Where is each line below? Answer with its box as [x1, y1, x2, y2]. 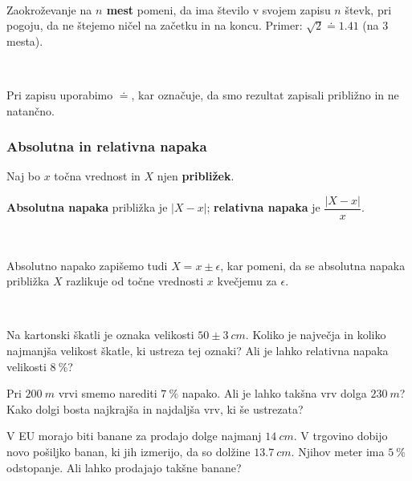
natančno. [6, 102, 55, 119]
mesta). [6, 32, 43, 49]
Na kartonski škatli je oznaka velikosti [6, 326, 194, 343]
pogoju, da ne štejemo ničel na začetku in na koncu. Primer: [6, 17, 303, 34]
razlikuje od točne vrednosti [66, 273, 204, 289]
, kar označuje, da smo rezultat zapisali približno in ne [131, 86, 399, 103]
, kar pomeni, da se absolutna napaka [220, 257, 406, 273]
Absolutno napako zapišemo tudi [6, 257, 168, 273]
